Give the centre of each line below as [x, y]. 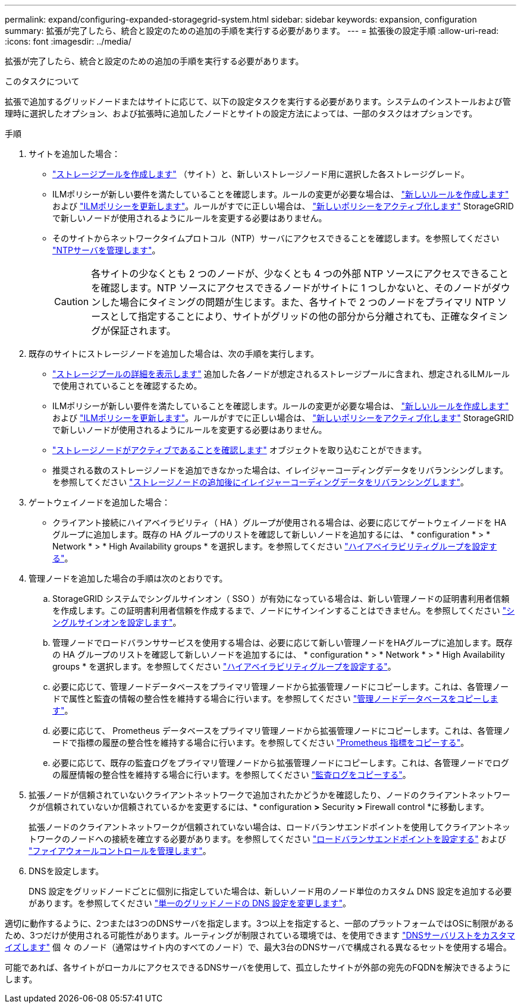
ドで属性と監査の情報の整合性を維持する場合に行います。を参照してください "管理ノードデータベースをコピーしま [275, 698]
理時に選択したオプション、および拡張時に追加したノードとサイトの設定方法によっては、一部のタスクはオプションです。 [241, 113]
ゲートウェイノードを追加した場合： [99, 502]
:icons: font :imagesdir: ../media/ [68, 41]
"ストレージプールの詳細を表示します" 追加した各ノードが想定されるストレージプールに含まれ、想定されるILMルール [281, 374]
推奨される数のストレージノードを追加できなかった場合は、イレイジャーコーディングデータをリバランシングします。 [280, 470]
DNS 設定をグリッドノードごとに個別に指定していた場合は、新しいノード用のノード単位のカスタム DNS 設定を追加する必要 [270, 891]
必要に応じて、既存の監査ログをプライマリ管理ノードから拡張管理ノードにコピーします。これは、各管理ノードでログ [281, 763]
